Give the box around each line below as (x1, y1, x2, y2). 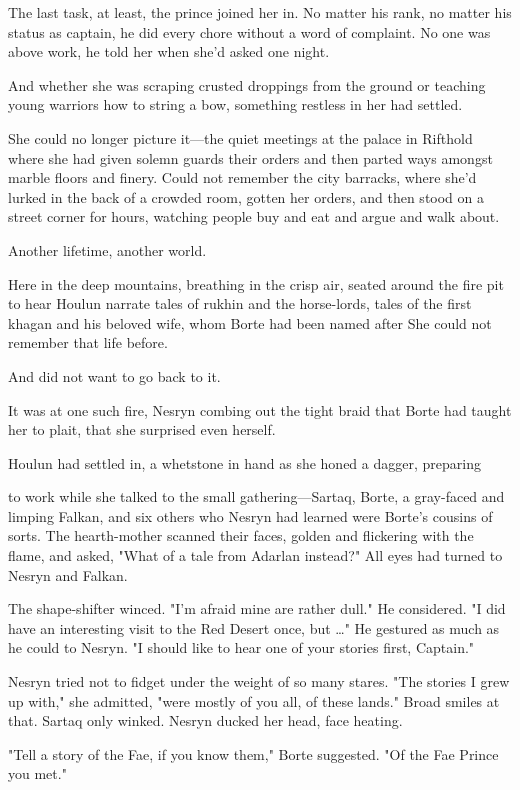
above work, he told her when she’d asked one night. (8, 41, 330, 62)
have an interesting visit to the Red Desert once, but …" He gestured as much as (8, 617, 500, 638)
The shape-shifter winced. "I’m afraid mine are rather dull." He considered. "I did (8, 598, 506, 619)
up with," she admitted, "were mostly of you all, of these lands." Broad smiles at (8, 690, 500, 711)
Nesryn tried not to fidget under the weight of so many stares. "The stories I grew (8, 671, 510, 692)
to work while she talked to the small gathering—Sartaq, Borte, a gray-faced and (8, 486, 505, 507)
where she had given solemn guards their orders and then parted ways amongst (8, 147, 493, 168)
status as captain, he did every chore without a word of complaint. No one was (8, 21, 491, 42)
